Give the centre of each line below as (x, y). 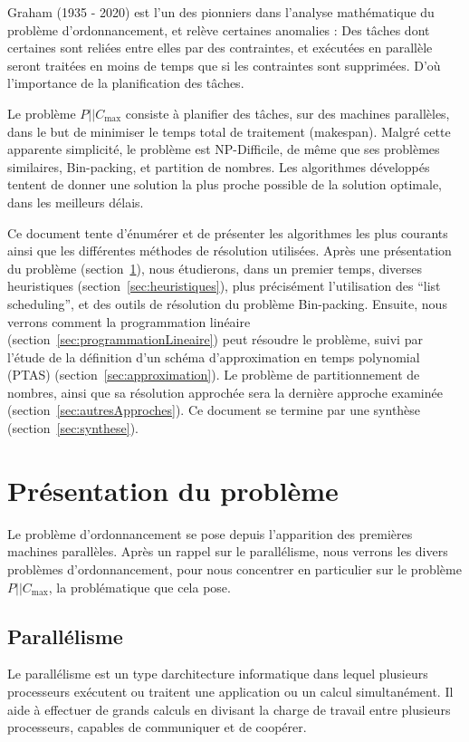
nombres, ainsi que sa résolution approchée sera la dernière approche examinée (225, 392)
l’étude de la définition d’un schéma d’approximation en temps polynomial (214, 357)
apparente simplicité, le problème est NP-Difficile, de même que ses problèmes (224, 149)
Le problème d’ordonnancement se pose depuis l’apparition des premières (210, 533)
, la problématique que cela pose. (139, 587)
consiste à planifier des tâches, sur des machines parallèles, (287, 113)
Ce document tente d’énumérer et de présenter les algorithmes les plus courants (228, 232)
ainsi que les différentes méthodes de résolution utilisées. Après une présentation (230, 251)
